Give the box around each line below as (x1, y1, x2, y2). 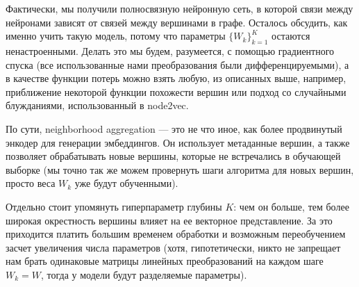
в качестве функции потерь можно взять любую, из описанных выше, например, (6, 71, 347, 85)
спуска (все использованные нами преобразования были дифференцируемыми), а (6, 57, 349, 72)
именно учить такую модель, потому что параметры (6, 28, 226, 43)
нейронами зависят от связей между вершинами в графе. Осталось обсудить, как (6, 15, 348, 29)
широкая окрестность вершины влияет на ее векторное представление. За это (6, 213, 333, 227)
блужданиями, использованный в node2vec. (6, 98, 189, 113)
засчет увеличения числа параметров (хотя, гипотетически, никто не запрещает (6, 240, 341, 254)
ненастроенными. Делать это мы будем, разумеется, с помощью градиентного (6, 43, 335, 58)
